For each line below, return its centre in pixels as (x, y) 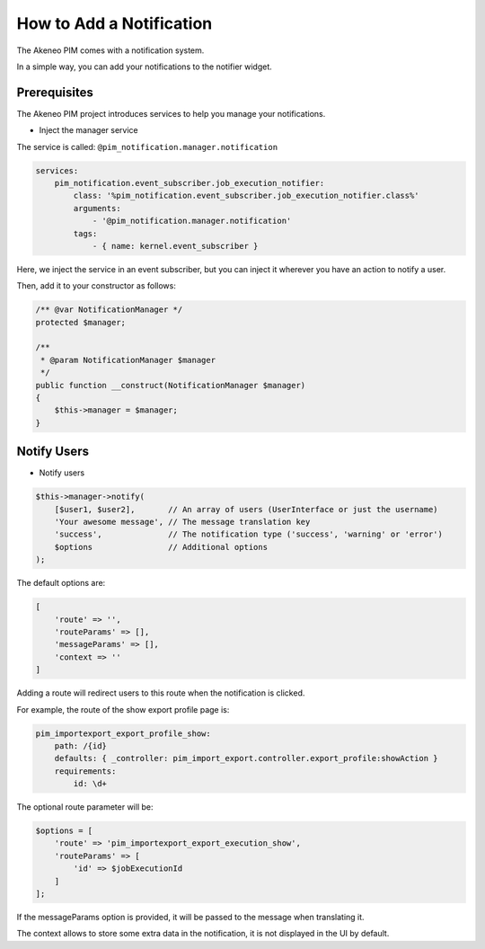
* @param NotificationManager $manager (128, 360)
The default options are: (61, 583)
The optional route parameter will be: (85, 807)
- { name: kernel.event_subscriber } (175, 246)
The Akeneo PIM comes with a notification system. (110, 50)
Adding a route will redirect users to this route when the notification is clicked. (161, 693)
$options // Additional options (161, 547)
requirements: (85, 771)
